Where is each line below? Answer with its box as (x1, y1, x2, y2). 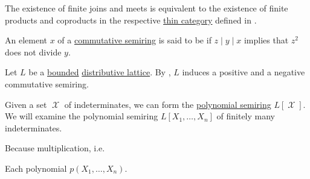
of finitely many (216, 110, 276, 122)
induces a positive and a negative (182, 66, 305, 78)
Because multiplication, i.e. (5, 142, 105, 154)
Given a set (5, 98, 47, 110)
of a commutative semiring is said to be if (57, 34, 212, 46)
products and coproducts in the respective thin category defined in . (5, 13, 257, 26)
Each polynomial (5, 162, 67, 174)
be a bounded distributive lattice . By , (28, 66, 171, 78)
